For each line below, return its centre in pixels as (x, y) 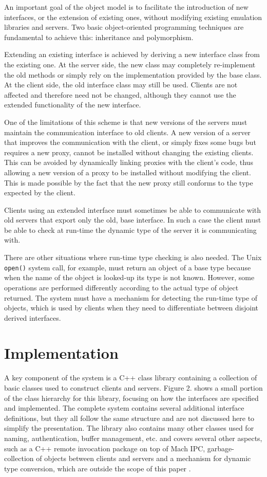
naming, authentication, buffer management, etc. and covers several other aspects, (133, 438)
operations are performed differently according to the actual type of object (121, 287)
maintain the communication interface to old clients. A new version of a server (127, 132)
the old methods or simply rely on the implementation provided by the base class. (133, 74)
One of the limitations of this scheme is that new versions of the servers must (126, 122)
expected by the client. (40, 192)
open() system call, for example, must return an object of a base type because (128, 267)
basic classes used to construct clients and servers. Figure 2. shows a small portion (133, 388)
